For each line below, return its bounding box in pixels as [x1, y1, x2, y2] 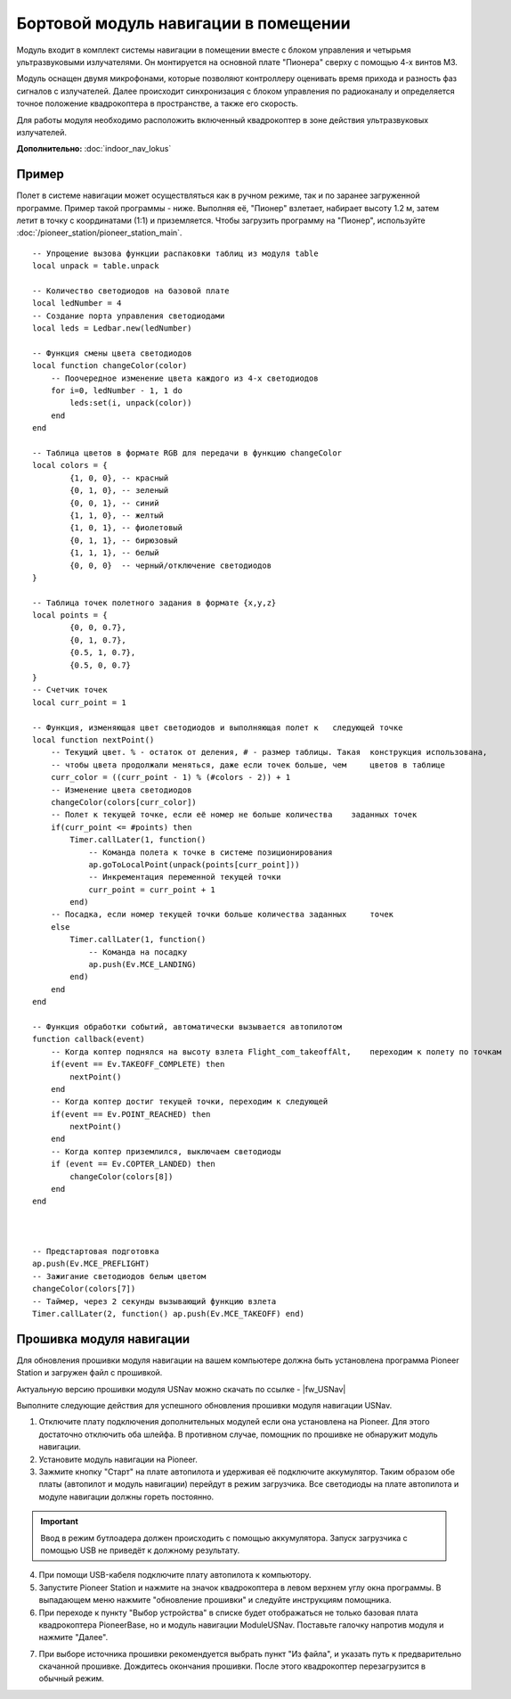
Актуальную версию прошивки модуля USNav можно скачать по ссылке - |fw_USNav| [16, 1383, 346, 1394]
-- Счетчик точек [32, 685, 108, 695]
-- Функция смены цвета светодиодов [32, 348, 192, 358]
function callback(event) [32, 1034, 146, 1045]
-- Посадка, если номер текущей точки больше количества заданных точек [50, 909, 394, 920]
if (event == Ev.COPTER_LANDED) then [50, 1159, 215, 1170]
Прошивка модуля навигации [16, 1331, 191, 1346]
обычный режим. [38, 1673, 104, 1684]
